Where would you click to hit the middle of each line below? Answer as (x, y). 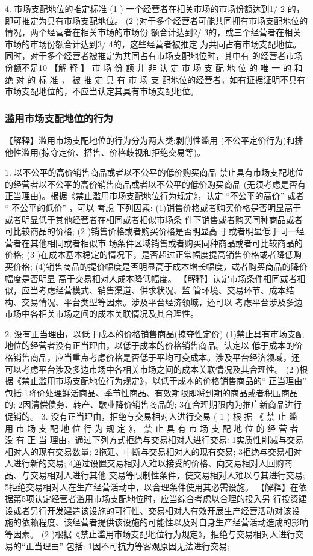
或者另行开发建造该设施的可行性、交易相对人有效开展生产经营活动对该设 (156, 510)
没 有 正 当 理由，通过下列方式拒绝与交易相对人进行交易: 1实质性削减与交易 (154, 440)
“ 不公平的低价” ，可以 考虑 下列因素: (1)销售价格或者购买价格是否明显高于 (153, 207)
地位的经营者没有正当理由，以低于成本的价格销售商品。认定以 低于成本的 (150, 345)
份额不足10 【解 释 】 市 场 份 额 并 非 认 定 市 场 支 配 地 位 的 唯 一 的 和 (154, 67)
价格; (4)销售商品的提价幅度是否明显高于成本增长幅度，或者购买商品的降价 (160, 266)
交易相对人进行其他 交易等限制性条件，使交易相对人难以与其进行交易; (167, 475)
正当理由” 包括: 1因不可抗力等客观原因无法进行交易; (128, 545)
